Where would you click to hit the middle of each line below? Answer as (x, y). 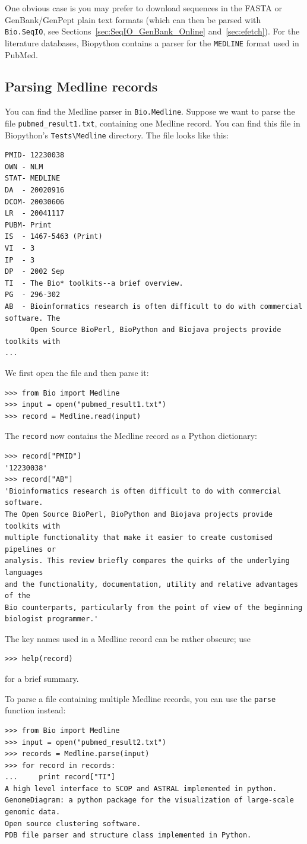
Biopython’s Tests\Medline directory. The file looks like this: (117, 135)
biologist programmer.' (52, 619)
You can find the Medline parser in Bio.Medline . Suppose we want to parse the (150, 111)
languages (24, 572)
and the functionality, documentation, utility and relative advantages (151, 584)
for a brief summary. (42, 679)
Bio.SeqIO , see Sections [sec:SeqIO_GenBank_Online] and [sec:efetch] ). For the (152, 31)
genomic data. (33, 812)
